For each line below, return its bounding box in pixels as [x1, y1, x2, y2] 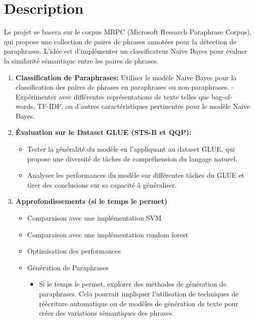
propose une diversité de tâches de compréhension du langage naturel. [27, 153, 238, 163]
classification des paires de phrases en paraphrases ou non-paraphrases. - [15, 82, 234, 92]
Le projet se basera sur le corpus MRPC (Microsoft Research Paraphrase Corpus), [4, 27, 252, 37]
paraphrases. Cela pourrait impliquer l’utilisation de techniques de [39, 289, 239, 298]
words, [15, 101, 35, 111]
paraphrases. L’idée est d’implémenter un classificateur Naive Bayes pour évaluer [4, 46, 247, 56]
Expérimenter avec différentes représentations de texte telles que [15, 91, 209, 101]
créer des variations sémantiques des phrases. [39, 308, 174, 318]
